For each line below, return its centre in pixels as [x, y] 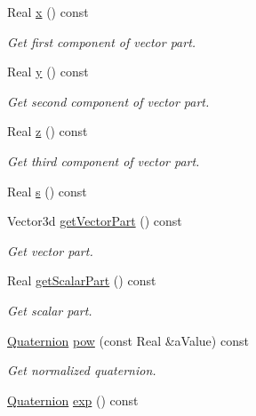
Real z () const [48, 131]
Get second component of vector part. [108, 101]
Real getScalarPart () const [82, 280]
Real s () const [47, 191]
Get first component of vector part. [102, 41]
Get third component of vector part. [104, 160]
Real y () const [48, 72]
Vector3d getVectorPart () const [95, 221]
